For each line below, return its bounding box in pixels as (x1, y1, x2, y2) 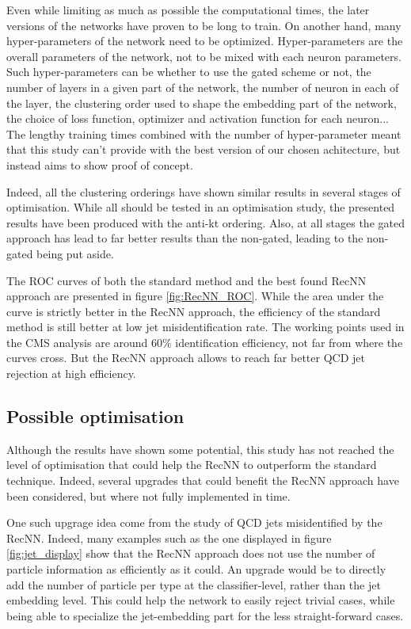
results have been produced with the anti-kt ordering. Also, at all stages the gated (6, 214, 405, 231)
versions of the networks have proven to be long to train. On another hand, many (6, 17, 401, 33)
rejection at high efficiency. (6, 365, 136, 382)
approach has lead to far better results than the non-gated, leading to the (6, 230, 363, 246)
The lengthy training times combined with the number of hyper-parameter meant (6, 125, 401, 142)
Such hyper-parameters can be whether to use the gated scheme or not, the (6, 63, 371, 80)
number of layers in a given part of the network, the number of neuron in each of (6, 78, 399, 95)
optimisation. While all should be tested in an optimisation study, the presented (6, 199, 395, 215)
